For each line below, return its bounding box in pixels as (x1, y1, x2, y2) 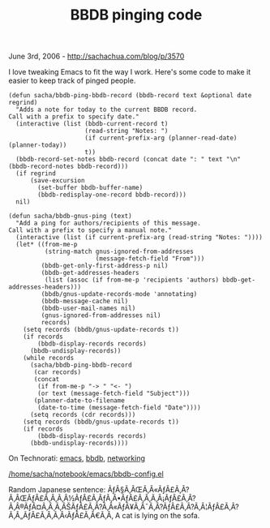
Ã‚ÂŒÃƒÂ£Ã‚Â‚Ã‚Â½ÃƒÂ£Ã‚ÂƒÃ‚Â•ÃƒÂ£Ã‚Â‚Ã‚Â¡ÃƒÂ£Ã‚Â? (8, 493, 196, 504)
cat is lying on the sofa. (122, 511, 200, 521)
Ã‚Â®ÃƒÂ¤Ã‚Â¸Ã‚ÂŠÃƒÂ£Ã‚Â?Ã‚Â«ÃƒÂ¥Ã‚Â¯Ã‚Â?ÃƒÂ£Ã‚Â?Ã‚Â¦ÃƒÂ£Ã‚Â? (8, 502, 239, 512)
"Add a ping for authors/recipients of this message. (15, 219, 201, 228)
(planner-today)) (8, 141, 67, 149)
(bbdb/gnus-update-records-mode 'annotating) (41, 290, 198, 298)
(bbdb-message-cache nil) (41, 298, 129, 306)
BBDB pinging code (70, 6, 203, 24)
